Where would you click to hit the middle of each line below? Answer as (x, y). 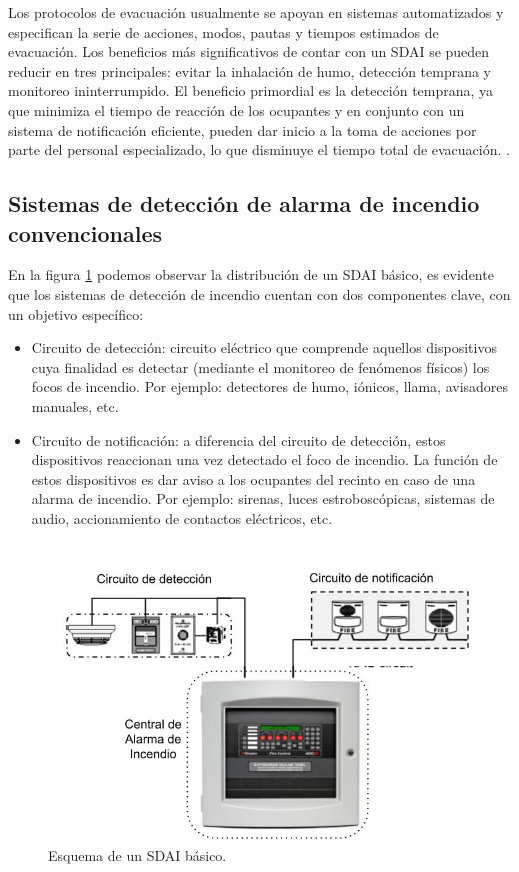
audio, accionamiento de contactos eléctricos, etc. (182, 517)
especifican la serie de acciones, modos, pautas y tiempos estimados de (223, 31)
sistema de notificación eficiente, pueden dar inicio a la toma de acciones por (242, 129)
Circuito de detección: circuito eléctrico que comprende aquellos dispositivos (264, 347)
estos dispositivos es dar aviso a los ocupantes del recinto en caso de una (253, 478)
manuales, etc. (75, 405)
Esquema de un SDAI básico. (137, 855)
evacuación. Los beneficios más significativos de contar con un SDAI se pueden (249, 51)
